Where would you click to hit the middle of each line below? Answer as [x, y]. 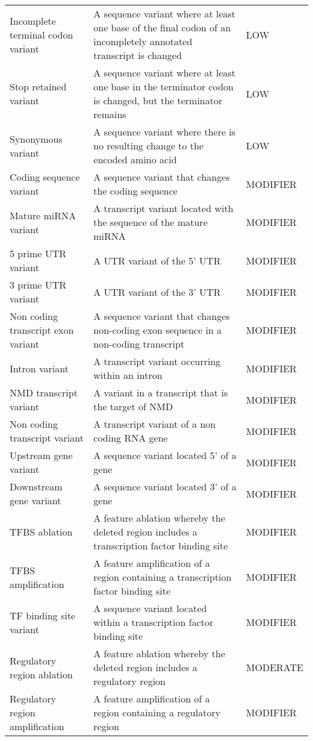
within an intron [128, 375]
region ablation [41, 674]
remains [110, 114]
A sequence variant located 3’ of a [165, 486]
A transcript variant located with [163, 208]
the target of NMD [133, 406]
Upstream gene [41, 455]
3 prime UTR [38, 285]
